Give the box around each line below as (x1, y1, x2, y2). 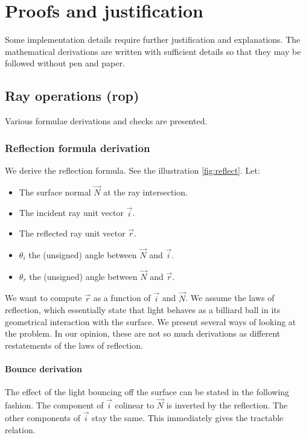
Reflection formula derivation (5, 140, 150, 155)
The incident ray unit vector (19, 206, 124, 219)
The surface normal (19, 185, 91, 198)
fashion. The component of (5, 399, 104, 411)
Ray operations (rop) (5, 86, 139, 105)
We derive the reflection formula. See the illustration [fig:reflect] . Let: (5, 163, 260, 176)
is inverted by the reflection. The (166, 399, 288, 411)
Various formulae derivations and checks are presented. (5, 115, 208, 127)
